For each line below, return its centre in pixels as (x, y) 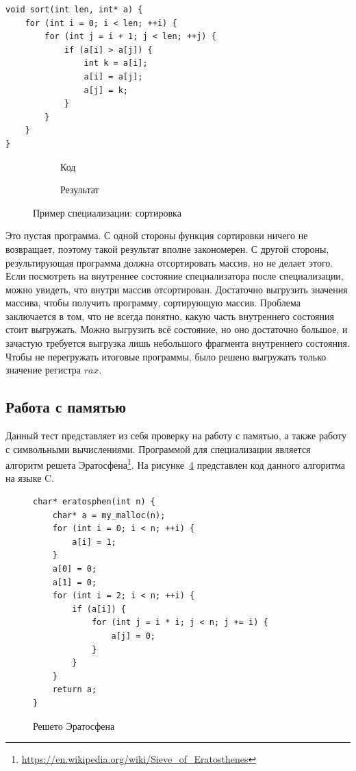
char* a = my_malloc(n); (109, 515)
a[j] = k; (106, 90)
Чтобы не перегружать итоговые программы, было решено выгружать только (166, 356)
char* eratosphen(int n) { (94, 502)
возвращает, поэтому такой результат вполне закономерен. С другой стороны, (167, 248)
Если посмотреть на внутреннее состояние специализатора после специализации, (175, 276)
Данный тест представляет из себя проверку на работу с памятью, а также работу (176, 436)
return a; (75, 690)
